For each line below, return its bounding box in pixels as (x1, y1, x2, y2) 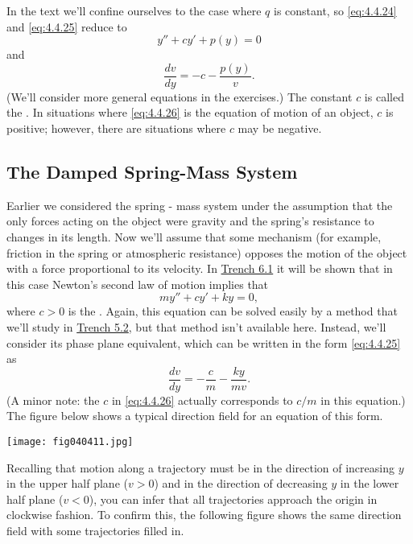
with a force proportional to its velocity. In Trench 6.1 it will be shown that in (6, 260, 393, 277)
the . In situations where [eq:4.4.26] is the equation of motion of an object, (6, 104, 374, 121)
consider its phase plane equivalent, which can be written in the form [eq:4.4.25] (6, 334, 401, 351)
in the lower (340, 475, 399, 492)
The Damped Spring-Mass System (6, 159, 298, 184)
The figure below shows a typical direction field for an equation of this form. (6, 407, 383, 424)
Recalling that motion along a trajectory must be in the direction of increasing (6, 459, 394, 476)
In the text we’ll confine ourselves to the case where (6, 2, 262, 19)
